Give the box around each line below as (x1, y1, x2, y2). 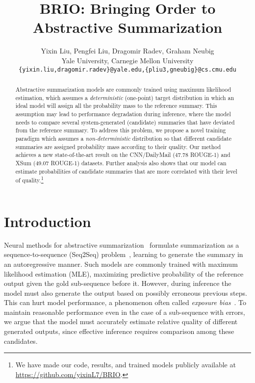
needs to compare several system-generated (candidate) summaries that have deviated (15, 118, 235, 126)
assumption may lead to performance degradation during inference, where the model (15, 109, 231, 118)
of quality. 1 (15, 175, 44, 184)
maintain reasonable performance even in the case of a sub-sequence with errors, (4, 306, 245, 317)
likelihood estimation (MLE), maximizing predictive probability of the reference (4, 268, 244, 279)
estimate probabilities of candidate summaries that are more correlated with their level (15, 167, 237, 175)
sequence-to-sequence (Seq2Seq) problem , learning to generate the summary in (4, 249, 243, 259)
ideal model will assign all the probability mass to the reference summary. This (15, 102, 217, 110)
